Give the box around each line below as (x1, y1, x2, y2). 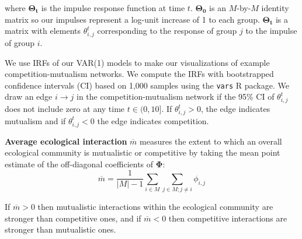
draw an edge (5, 90, 53, 103)
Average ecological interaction (5, 135, 127, 147)
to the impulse (245, 24, 297, 37)
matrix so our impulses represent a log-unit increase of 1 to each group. (5, 13, 260, 25)
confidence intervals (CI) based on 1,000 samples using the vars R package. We (5, 79, 289, 91)
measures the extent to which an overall (140, 135, 282, 147)
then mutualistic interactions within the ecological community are (37, 201, 273, 213)
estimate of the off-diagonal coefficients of (5, 157, 154, 170)
